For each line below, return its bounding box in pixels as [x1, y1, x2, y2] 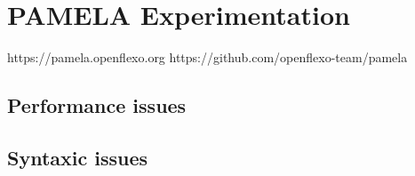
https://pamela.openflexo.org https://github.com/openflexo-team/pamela [7, 48, 408, 67]
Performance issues [7, 92, 187, 119]
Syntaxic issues [7, 143, 148, 171]
